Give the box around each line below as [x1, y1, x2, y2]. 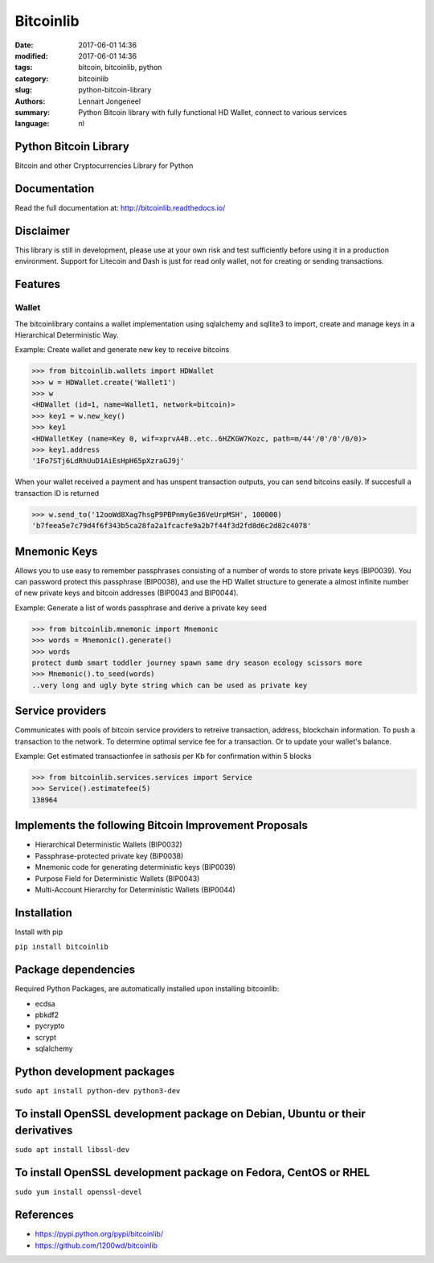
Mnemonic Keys [14, 544, 98, 558]
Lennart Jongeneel [78, 96, 141, 106]
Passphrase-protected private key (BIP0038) [35, 851, 184, 860]
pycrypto [35, 1021, 65, 1031]
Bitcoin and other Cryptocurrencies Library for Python [14, 161, 194, 170]
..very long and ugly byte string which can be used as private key [31, 680, 308, 690]
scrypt [35, 1032, 56, 1042]
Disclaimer [14, 223, 70, 237]
